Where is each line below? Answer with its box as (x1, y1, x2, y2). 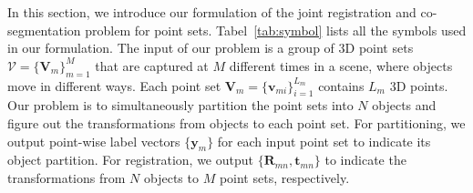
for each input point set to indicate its (217, 131, 431, 150)
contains (318, 76, 365, 95)
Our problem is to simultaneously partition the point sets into (7, 96, 354, 115)
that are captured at (95, 56, 209, 75)
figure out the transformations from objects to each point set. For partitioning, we (7, 113, 466, 132)
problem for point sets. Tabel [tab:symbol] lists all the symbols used (85, 20, 467, 39)
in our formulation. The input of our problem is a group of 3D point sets (7, 38, 414, 57)
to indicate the (324, 150, 406, 169)
